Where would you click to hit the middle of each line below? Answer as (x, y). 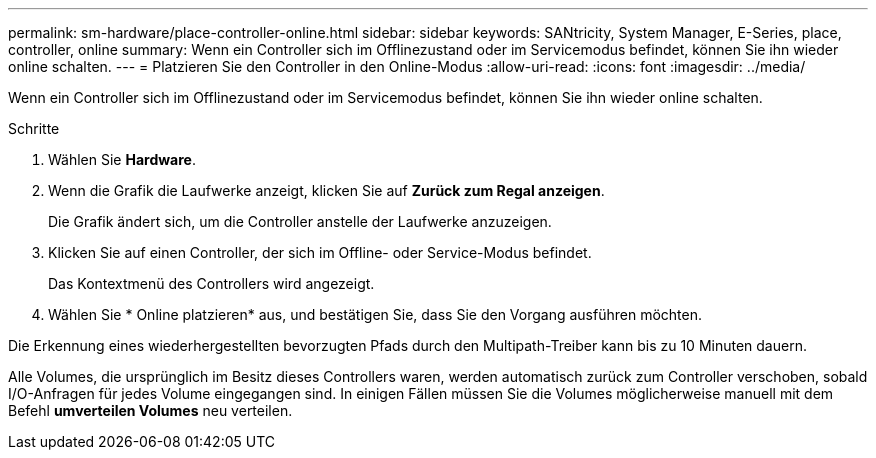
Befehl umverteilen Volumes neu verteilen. (150, 410)
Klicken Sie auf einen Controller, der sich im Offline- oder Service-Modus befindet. (320, 252)
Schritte (34, 128)
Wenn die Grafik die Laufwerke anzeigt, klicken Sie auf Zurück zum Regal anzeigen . (326, 190)
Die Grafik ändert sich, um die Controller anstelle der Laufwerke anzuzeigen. (300, 221)
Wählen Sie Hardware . (122, 159)
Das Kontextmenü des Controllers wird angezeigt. (211, 283)
